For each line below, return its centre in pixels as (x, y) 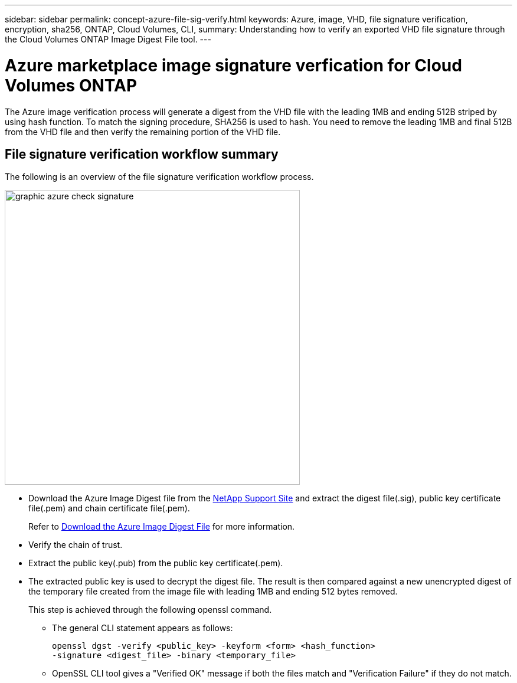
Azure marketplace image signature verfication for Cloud (233, 65)
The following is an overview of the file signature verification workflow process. (159, 177)
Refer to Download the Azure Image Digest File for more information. (162, 527)
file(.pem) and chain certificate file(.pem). (109, 508)
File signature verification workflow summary (142, 154)
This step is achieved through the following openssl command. (150, 610)
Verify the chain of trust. (76, 545)
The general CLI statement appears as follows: (143, 628)
